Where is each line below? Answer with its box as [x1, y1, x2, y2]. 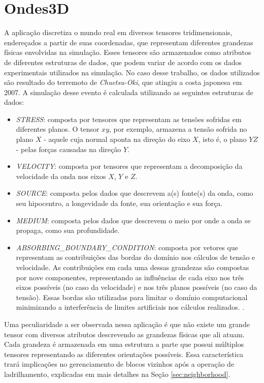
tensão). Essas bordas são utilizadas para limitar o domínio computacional [16, 291, 248, 302]
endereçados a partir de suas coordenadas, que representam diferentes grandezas [4, 37, 253, 47]
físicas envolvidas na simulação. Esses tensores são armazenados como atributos [4, 47, 251, 57]
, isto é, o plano [198, 134, 247, 144]
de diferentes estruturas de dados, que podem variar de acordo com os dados [4, 56, 242, 67]
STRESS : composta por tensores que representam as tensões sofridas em [16, 113, 242, 124]
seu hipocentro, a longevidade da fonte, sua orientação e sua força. [16, 198, 223, 209]
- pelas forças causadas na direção [16, 143, 121, 154]
